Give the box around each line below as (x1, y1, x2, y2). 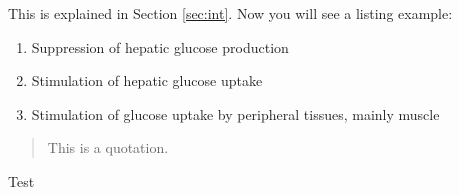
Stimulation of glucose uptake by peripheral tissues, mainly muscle (31, 103, 440, 124)
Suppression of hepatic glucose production (31, 36, 289, 57)
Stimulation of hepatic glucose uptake (31, 70, 263, 91)
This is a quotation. (47, 137, 169, 158)
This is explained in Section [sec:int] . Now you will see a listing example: (8, 3, 453, 23)
